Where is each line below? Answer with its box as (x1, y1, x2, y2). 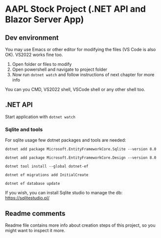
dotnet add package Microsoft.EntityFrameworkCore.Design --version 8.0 (5, 155, 157, 160)
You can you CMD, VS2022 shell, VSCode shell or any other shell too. (5, 87, 145, 92)
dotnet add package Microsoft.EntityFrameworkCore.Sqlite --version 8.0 (5, 147, 157, 152)
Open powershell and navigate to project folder (12, 66, 108, 72)
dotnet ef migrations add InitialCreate (5, 173, 89, 178)
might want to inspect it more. (5, 227, 66, 233)
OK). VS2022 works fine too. (5, 52, 63, 58)
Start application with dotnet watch (5, 114, 76, 119)
